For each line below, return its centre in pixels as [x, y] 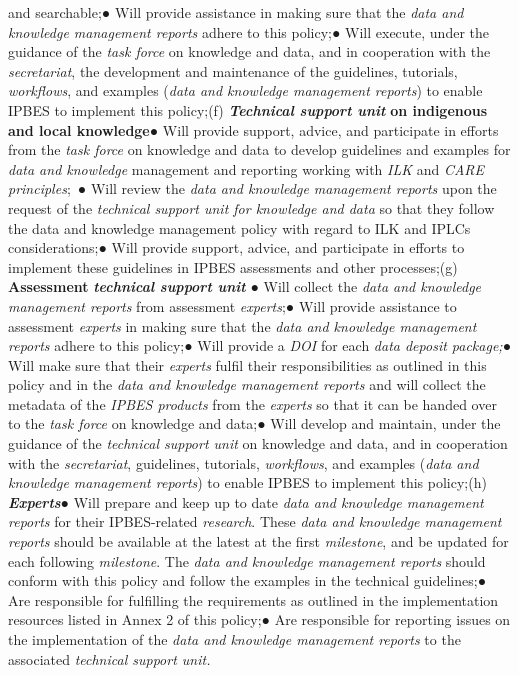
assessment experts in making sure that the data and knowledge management [242, 325]
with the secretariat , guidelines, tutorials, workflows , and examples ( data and [243, 462]
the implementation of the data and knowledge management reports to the [234, 639]
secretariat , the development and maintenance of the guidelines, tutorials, [233, 70]
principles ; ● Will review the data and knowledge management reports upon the [252, 188]
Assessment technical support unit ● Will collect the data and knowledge [245, 286]
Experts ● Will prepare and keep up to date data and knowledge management [246, 501]
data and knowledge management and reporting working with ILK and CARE [246, 168]
